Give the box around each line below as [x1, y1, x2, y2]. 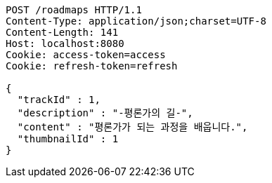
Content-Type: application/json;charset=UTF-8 [6, 15, 266, 27]
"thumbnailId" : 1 [17, 133, 119, 144]
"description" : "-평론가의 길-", [17, 107, 193, 118]
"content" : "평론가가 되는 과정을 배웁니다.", [17, 121, 248, 133]
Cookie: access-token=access [6, 49, 166, 60]
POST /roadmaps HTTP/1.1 [6, 4, 142, 15]
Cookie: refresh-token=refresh [6, 60, 178, 72]
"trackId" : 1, [17, 94, 101, 105]
